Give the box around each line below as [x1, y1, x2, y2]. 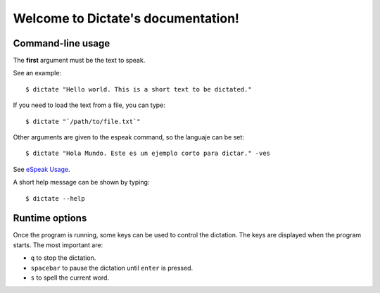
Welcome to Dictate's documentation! [13, 11, 239, 26]
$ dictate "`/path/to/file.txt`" [25, 117, 141, 125]
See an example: [13, 69, 62, 77]
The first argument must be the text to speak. [13, 56, 146, 65]
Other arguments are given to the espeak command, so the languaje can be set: [13, 133, 244, 142]
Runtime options [13, 212, 87, 225]
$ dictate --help [25, 194, 85, 202]
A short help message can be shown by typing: [13, 178, 150, 187]
